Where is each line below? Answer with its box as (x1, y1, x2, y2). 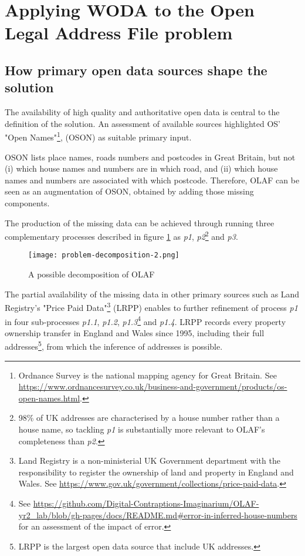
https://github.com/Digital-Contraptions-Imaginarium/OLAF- (33, 497, 259, 509)
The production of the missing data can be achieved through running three (5, 216, 274, 229)
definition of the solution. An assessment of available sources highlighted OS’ (5, 117, 280, 129)
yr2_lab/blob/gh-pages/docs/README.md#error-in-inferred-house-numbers (18, 508, 297, 521)
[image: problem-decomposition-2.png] (28, 251, 179, 260)
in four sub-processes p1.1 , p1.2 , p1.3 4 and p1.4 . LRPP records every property (5, 313, 286, 327)
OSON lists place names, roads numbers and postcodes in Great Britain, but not (5, 150, 296, 163)
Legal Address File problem (5, 21, 233, 45)
